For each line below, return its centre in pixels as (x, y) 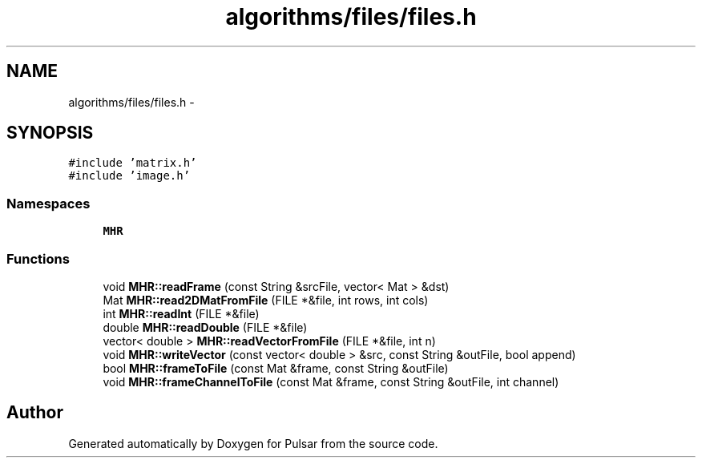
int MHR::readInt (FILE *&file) (181, 313)
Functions (38, 258)
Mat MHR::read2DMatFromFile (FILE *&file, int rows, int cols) (266, 300)
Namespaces (48, 203)
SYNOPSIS (50, 133)
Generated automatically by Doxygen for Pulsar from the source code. (253, 443)
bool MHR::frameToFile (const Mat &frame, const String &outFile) (276, 368)
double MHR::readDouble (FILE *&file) (205, 327)
